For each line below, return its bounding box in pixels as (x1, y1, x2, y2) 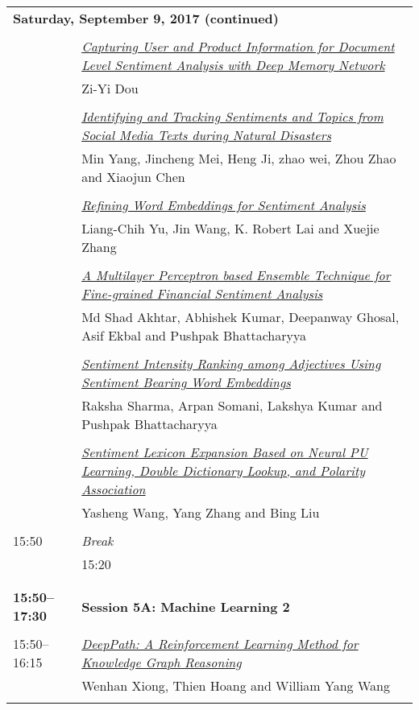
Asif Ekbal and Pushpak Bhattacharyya (81, 326, 306, 345)
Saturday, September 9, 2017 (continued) (13, 9, 279, 27)
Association (81, 480, 146, 498)
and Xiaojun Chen (81, 167, 185, 186)
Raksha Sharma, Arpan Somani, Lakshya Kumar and (81, 396, 383, 415)
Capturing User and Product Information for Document (81, 37, 395, 56)
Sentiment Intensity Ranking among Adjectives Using (81, 354, 381, 373)
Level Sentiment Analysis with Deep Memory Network (81, 56, 385, 74)
